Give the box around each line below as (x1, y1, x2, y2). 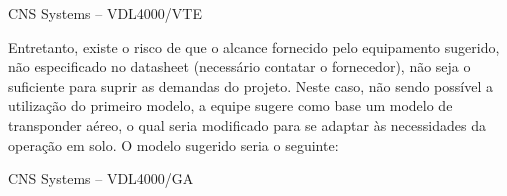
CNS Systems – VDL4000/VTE (8, 3, 202, 23)
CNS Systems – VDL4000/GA (8, 168, 194, 189)
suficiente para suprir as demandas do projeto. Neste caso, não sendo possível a (8, 75, 493, 96)
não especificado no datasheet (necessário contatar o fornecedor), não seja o (8, 56, 471, 77)
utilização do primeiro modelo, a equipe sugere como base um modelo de (8, 95, 453, 116)
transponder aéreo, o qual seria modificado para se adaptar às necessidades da (8, 114, 486, 135)
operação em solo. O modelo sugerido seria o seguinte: (8, 134, 339, 155)
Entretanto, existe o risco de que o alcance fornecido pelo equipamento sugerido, (8, 36, 500, 57)
